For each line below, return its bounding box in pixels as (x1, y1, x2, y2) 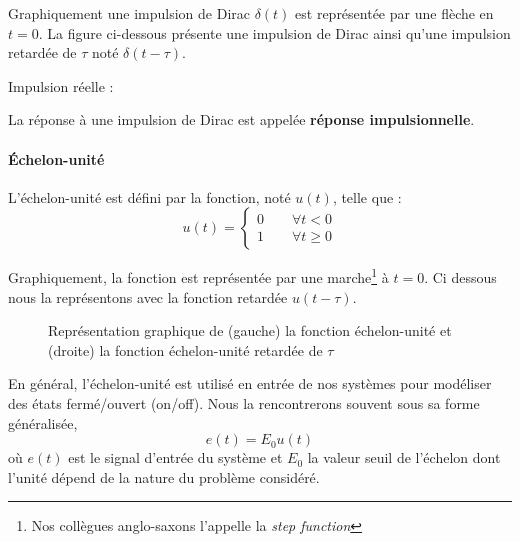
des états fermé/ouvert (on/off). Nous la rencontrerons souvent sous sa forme (8, 392, 480, 413)
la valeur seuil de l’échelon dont (307, 447, 501, 468)
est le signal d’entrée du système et (68, 447, 283, 468)
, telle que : (332, 186, 402, 207)
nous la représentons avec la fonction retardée (8, 286, 288, 307)
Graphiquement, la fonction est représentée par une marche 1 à (8, 264, 389, 288)
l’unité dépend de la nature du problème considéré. (8, 466, 320, 487)
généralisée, (8, 412, 78, 433)
